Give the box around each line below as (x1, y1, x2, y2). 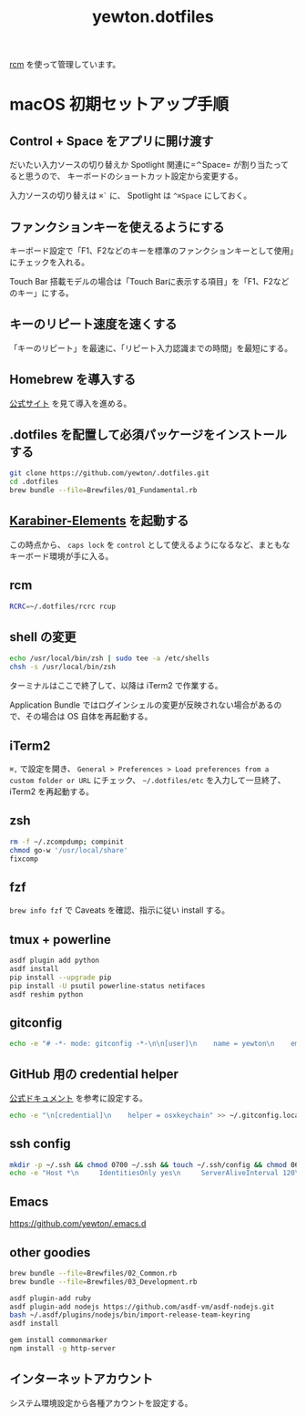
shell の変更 (9, 629, 76, 645)
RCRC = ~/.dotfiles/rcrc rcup (9, 602, 117, 611)
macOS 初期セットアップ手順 (9, 94, 229, 115)
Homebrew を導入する (9, 372, 137, 388)
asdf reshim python (9, 989, 84, 999)
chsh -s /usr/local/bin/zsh (9, 663, 117, 672)
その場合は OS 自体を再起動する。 (25, 711, 153, 722)
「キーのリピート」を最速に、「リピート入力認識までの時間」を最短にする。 (9, 342, 293, 353)
